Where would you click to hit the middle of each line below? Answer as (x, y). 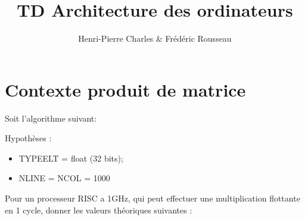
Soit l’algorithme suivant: (51, 118)
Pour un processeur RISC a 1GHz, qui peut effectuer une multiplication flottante (152, 198)
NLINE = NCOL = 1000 (64, 178)
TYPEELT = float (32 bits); (71, 158)
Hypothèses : (28, 138)
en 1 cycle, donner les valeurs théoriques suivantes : (99, 210)
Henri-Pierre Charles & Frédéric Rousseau (155, 38)
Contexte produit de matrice (125, 89)
